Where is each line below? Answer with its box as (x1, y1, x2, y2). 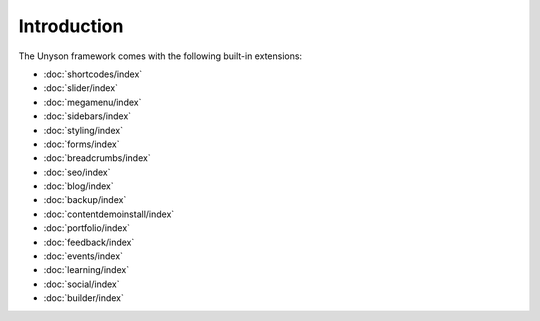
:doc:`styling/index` (43, 124, 124, 136)
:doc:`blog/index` (43, 180, 114, 192)
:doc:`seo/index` (43, 166, 111, 178)
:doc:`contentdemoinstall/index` (43, 208, 175, 220)
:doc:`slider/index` (43, 82, 119, 94)
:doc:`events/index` (43, 250, 124, 262)
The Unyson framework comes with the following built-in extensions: (18, 50, 303, 62)
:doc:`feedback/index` (43, 236, 135, 248)
